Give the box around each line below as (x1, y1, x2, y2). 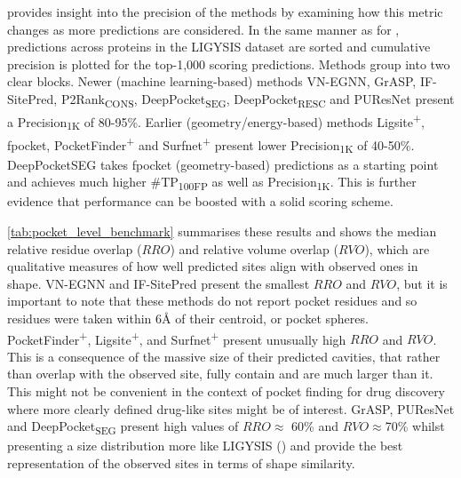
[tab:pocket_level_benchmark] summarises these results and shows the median (7, 221, 437, 240)
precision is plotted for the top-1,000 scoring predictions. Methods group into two (7, 54, 450, 73)
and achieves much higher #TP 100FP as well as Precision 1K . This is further (7, 172, 417, 194)
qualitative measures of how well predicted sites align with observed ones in (7, 257, 418, 275)
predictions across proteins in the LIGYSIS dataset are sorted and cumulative (7, 37, 431, 56)
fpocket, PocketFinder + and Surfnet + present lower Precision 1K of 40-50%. (7, 132, 415, 156)
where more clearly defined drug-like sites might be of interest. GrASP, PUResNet (7, 399, 455, 418)
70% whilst (385, 417, 445, 435)
